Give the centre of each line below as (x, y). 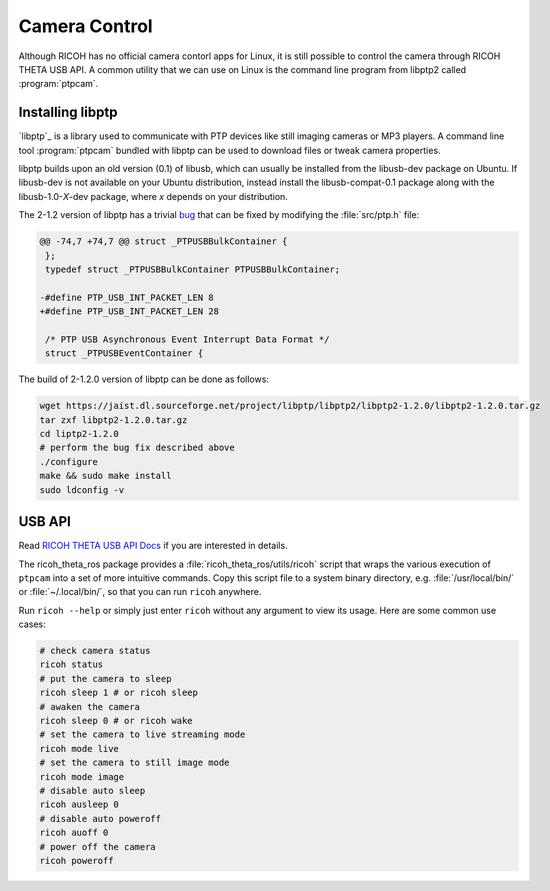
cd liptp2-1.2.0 (79, 434)
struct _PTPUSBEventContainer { (124, 353)
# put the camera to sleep (105, 678)
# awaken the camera (89, 706)
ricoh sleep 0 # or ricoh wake (116, 720)
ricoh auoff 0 (74, 833)
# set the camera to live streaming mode (142, 734)
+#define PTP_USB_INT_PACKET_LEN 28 (129, 311)
